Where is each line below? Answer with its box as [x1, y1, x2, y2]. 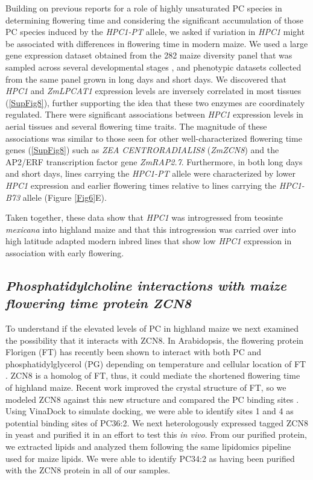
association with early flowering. [5, 246, 124, 259]
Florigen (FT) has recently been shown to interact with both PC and [5, 346, 261, 358]
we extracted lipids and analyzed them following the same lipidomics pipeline [5, 440, 291, 452]
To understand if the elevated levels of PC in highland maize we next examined [5, 322, 299, 335]
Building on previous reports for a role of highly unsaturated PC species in [5, 2, 282, 14]
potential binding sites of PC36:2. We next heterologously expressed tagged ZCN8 [5, 416, 308, 429]
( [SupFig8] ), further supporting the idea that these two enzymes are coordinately [5, 96, 305, 109]
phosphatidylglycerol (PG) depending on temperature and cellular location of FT [5, 357, 306, 370]
